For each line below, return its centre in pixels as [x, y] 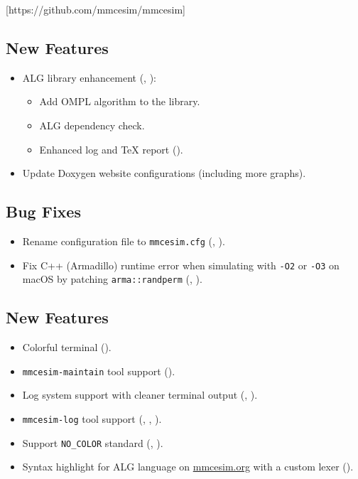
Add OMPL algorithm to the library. [120, 101]
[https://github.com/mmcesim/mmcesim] [96, 9]
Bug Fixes [43, 211]
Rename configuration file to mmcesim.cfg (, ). [124, 241]
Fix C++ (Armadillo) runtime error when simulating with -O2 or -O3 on [181, 265]
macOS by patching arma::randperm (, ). [112, 279]
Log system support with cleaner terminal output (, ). [140, 395]
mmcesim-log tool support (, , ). [92, 418]
